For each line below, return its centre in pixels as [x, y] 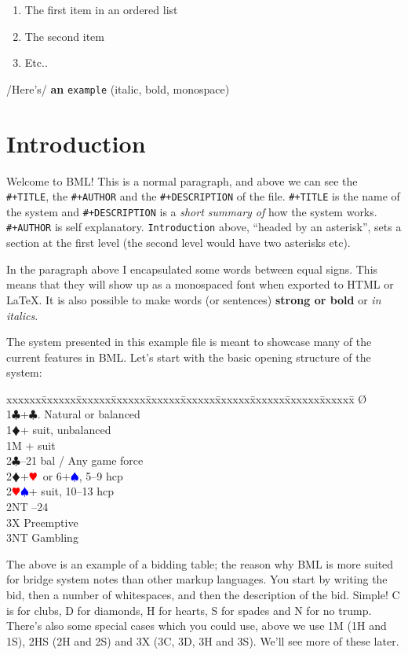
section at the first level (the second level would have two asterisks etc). [178, 243]
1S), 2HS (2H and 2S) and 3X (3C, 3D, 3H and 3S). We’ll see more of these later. [203, 640]
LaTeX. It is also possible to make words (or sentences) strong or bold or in [194, 299]
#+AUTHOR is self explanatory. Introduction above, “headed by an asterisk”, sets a [204, 227]
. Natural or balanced [89, 414]
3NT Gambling [42, 537]
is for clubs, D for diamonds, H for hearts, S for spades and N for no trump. [189, 610]
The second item [64, 36]
